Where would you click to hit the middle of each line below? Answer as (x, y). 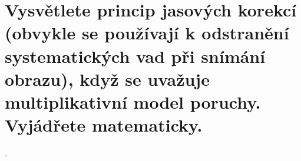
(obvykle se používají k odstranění (147, 33)
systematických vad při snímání (135, 56)
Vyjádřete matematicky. (104, 125)
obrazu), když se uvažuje (107, 78)
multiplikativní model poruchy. (133, 101)
